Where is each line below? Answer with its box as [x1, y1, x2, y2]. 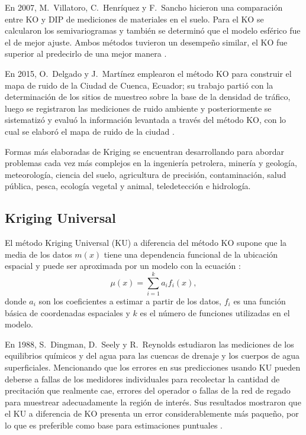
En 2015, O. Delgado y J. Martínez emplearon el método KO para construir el [5, 67, 292, 79]
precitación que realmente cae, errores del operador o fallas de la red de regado [5, 384, 291, 397]
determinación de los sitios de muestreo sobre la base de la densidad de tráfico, [5, 90, 291, 103]
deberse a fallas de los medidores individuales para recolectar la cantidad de [5, 372, 280, 385]
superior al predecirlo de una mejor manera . [5, 47, 167, 60]
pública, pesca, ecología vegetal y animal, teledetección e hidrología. [5, 180, 251, 192]
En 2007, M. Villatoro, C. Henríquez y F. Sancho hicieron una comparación [5, 1, 283, 13]
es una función [233, 295, 286, 307]
